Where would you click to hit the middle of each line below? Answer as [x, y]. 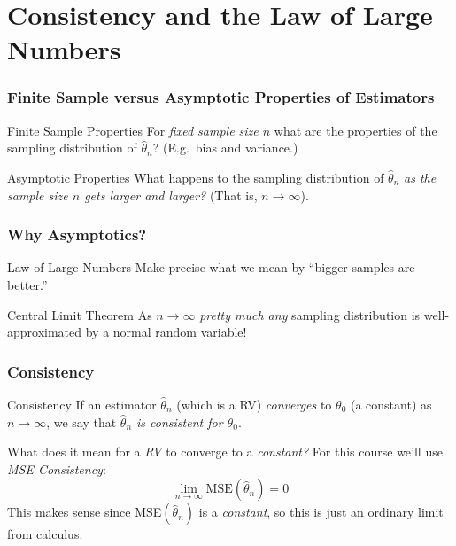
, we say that [81, 421]
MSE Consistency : [57, 468]
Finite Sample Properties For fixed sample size [133, 130]
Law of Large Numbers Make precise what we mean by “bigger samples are [211, 267]
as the [420, 177]
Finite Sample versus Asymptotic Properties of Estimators [221, 97]
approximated [45, 332]
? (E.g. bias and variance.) [225, 148]
